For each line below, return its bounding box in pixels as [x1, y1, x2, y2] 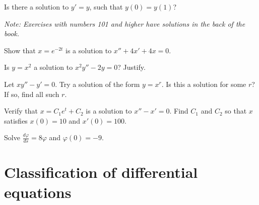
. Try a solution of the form [55, 78, 140, 89]
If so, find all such [4, 88, 59, 99]
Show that [4, 45, 36, 55]
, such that [89, 2, 123, 12]
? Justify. [117, 62, 146, 72]
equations [4, 181, 72, 202]
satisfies [4, 115, 28, 126]
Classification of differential [4, 162, 198, 182]
